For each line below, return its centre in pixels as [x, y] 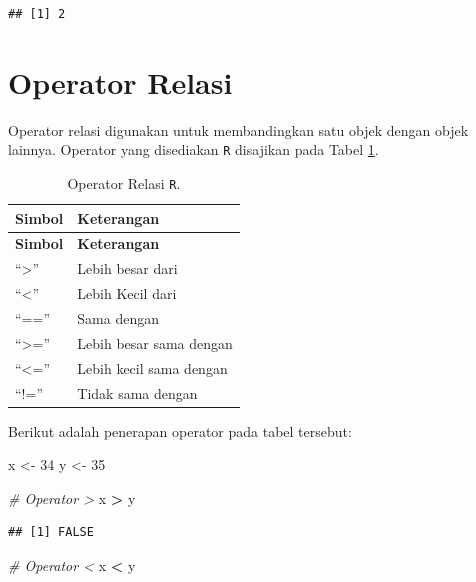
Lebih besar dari [127, 268]
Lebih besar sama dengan [155, 342]
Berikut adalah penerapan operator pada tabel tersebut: [180, 430]
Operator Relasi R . [124, 182]
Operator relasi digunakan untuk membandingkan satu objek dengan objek [238, 129]
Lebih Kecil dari [127, 293]
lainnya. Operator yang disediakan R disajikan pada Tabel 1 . [193, 149]
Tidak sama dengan [137, 392]
